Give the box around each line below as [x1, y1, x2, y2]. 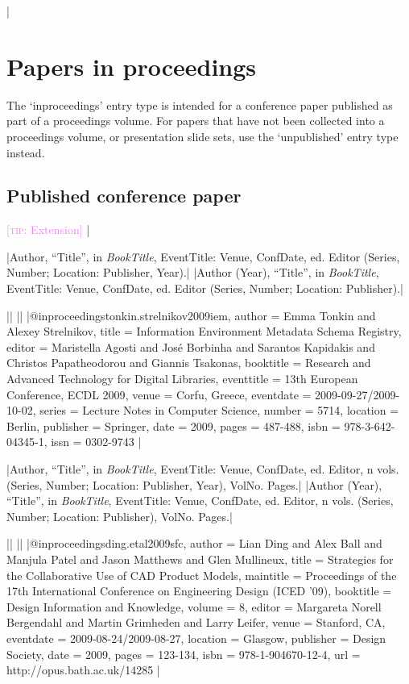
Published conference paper [6, 183, 242, 208]
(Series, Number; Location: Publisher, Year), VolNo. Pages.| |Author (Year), [6, 476, 382, 493]
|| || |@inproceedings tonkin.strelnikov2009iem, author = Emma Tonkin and [6, 307, 376, 323]
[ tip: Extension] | [6, 221, 90, 238]
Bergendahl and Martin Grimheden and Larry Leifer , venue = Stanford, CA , [6, 614, 386, 631]
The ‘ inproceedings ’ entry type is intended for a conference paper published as [6, 96, 393, 113]
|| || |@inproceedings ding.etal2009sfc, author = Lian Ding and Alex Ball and [6, 535, 382, 552]
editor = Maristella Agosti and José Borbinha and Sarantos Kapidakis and [6, 338, 375, 355]
